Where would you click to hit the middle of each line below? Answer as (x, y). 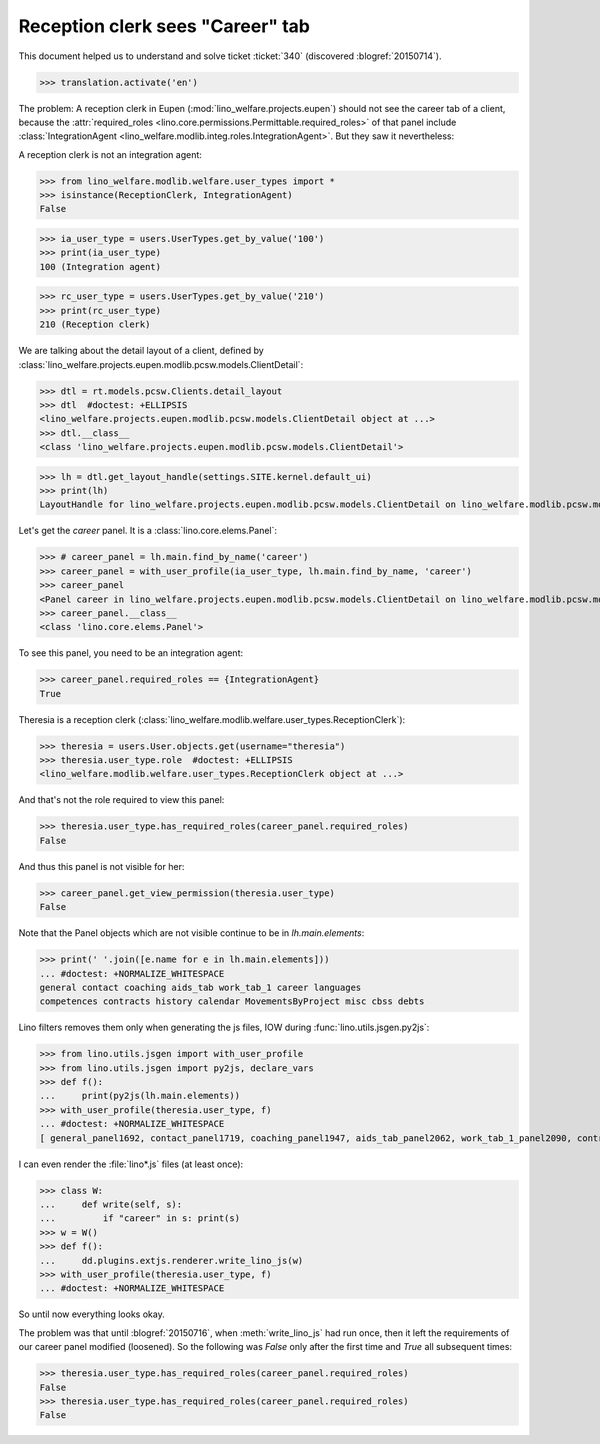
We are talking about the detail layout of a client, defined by (141, 351)
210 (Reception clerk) (95, 324)
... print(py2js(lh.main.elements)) (139, 1096)
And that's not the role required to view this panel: (121, 800)
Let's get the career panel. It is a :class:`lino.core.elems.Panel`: (148, 531)
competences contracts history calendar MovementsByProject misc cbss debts (232, 1001)
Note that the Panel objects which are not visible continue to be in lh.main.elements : (191, 933)
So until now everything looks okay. (91, 1314)
